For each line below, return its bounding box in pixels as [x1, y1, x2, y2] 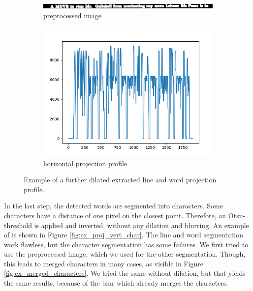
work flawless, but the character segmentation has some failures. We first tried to [4, 239, 249, 249]
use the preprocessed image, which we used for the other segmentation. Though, [4, 249, 246, 259]
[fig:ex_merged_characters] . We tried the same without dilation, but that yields [4, 268, 246, 278]
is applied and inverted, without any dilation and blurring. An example [34, 220, 249, 230]
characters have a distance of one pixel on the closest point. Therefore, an [4, 210, 226, 220]
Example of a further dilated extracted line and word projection [24, 175, 217, 185]
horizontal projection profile [43, 158, 127, 168]
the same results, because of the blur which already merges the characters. [4, 278, 228, 288]
